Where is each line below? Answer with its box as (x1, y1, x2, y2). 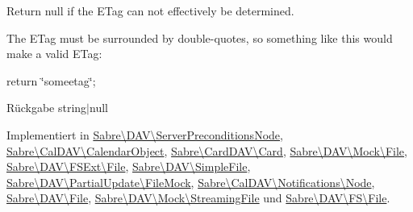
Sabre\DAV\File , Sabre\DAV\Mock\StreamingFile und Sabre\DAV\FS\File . (6, 189, 390, 206)
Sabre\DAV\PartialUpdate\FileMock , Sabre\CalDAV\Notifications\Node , (6, 173, 375, 190)
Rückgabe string (6, 99, 87, 116)
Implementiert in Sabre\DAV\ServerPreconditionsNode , (6, 126, 283, 143)
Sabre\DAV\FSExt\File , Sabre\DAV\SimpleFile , (6, 158, 251, 175)
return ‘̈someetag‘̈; (6, 72, 96, 89)
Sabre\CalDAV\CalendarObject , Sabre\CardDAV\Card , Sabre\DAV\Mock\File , (6, 142, 407, 159)
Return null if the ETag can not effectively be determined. (6, 2, 294, 19)
